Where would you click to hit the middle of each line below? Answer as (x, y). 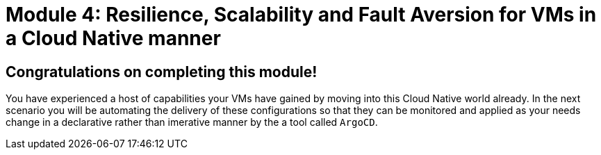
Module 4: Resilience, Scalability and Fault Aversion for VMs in (301, 15)
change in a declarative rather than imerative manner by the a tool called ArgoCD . (192, 122)
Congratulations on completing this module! (162, 72)
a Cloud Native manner (113, 38)
